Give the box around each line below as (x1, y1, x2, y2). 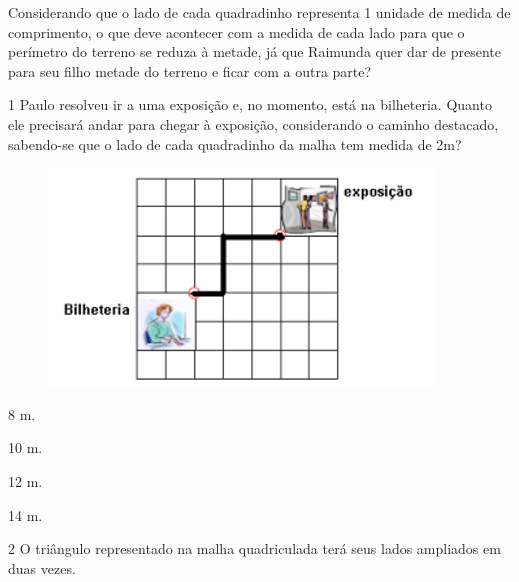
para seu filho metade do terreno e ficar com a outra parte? (8, 60, 372, 81)
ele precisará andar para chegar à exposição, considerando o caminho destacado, (8, 113, 499, 134)
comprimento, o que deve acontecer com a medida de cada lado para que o (8, 21, 465, 42)
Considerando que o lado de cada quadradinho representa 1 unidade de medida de (8, 2, 511, 22)
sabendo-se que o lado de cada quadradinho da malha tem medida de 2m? (8, 133, 462, 154)
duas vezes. (8, 557, 76, 578)
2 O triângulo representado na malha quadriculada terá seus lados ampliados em (8, 538, 501, 559)
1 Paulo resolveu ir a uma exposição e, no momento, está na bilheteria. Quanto (8, 94, 492, 115)
